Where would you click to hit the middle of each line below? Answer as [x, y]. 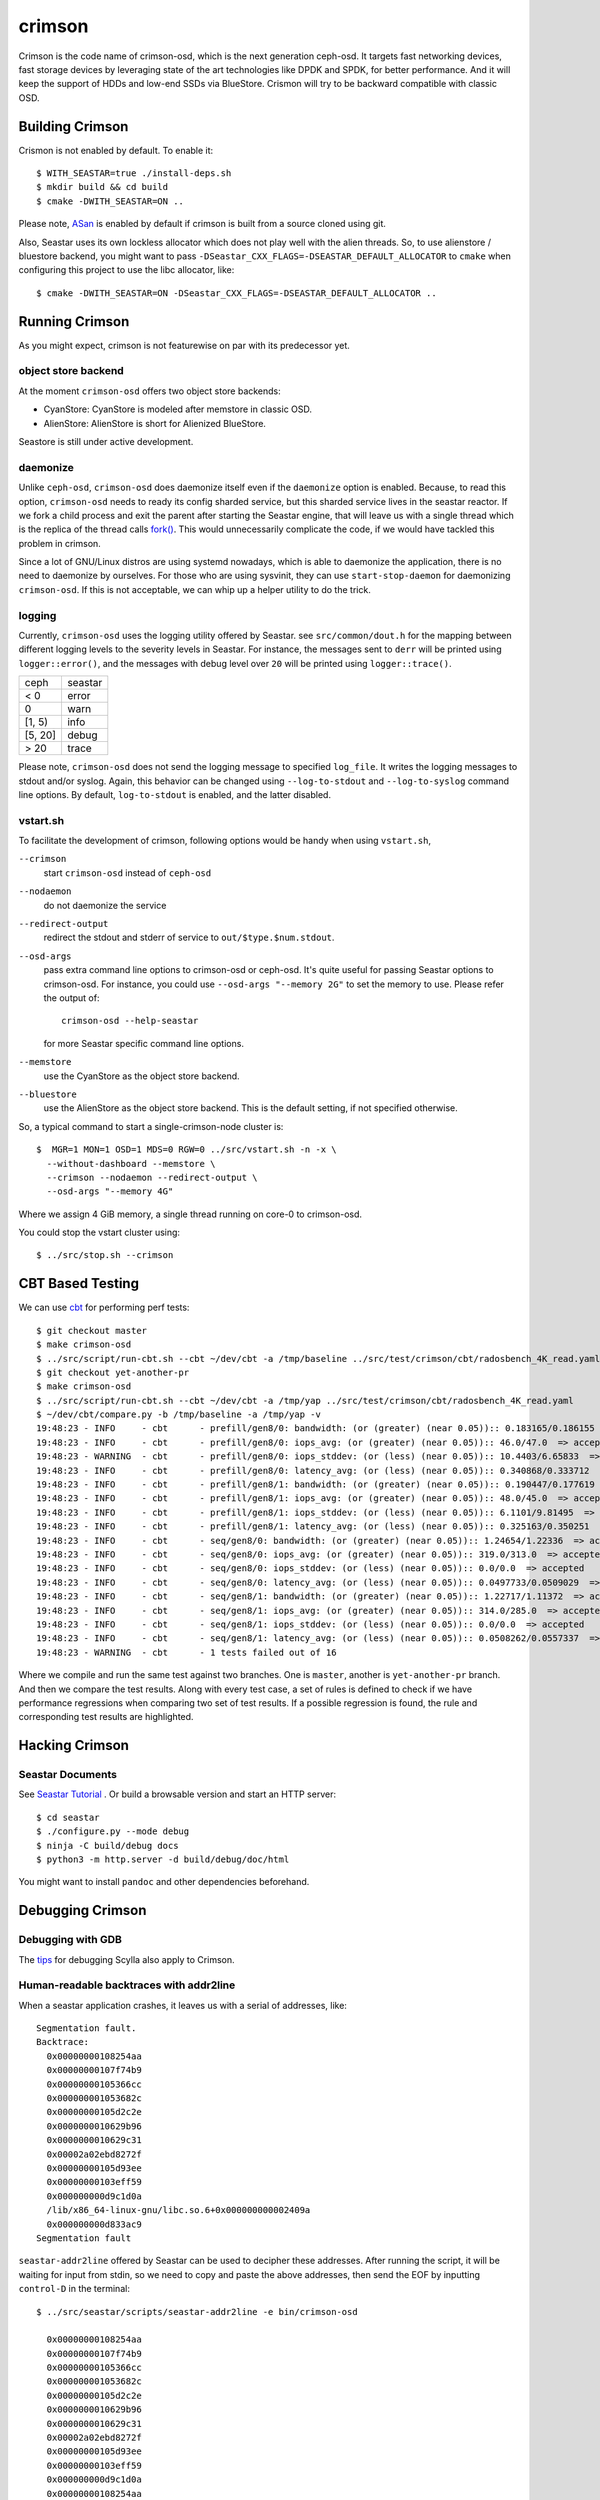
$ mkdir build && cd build [102, 187]
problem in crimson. [60, 543]
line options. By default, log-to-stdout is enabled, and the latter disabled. [175, 794]
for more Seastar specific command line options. [144, 1043]
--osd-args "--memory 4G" [110, 1191]
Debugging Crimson [82, 1910]
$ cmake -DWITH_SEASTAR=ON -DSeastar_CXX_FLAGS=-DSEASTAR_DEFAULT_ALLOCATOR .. [236, 293]
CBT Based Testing [79, 1283]
